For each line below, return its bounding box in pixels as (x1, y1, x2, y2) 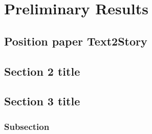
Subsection (4, 120, 50, 132)
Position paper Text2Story (4, 33, 147, 49)
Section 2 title (4, 63, 80, 79)
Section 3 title (4, 93, 80, 109)
